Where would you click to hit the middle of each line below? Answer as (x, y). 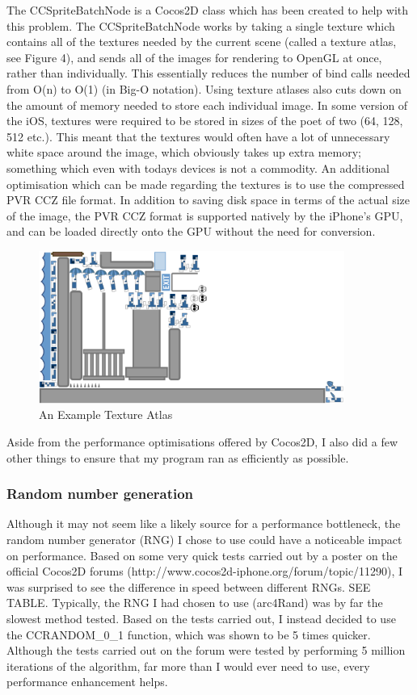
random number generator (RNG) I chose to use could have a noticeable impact (204, 540)
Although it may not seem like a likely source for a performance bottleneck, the (204, 523)
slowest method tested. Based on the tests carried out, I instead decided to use (201, 619)
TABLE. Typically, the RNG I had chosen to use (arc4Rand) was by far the (195, 603)
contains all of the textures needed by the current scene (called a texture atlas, (202, 42)
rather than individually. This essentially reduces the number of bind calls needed (208, 73)
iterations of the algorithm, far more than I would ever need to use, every (188, 666)
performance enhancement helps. (87, 682)
